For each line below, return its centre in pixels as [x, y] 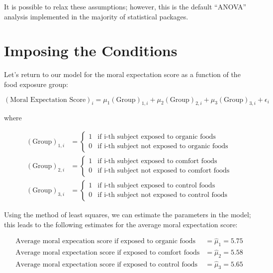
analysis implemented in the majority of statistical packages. [96, 16]
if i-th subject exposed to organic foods [157, 137]
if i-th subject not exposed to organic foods [163, 146]
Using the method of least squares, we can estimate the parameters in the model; [128, 214]
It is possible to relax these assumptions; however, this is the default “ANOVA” [125, 6]
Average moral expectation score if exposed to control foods [106, 264]
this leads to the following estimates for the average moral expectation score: [121, 224]
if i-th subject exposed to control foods [156, 186]
